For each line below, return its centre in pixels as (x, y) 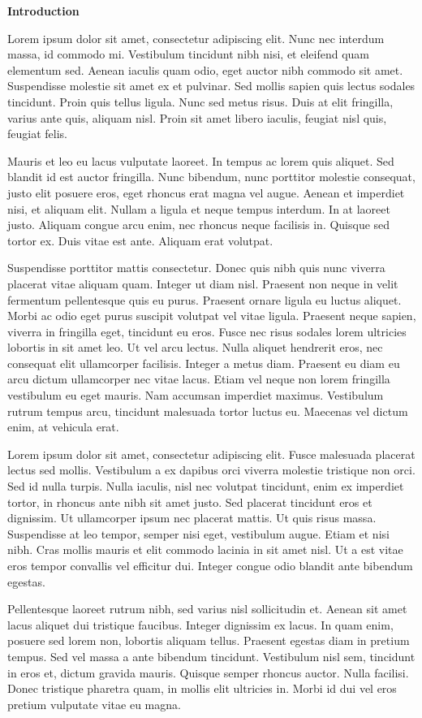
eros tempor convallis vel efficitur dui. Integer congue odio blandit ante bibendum (210, 565)
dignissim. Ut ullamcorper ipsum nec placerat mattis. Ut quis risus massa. (192, 518)
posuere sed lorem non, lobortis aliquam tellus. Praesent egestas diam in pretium (209, 640)
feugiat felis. (37, 134)
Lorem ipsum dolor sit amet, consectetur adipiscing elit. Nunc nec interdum (196, 38)
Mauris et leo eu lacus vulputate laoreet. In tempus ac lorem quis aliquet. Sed (201, 160)
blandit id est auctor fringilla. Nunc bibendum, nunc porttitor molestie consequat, (211, 177)
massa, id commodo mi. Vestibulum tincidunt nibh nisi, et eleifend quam (188, 54)
